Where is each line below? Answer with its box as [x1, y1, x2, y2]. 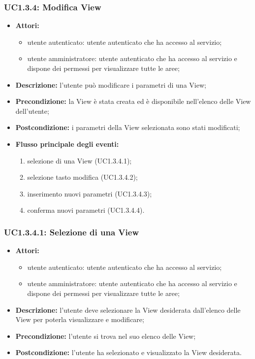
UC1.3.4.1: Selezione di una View [4, 226, 139, 238]
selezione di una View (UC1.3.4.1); [27, 155, 132, 165]
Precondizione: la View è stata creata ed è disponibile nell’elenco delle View [15, 96, 251, 106]
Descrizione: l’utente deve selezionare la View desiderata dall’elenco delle [15, 304, 241, 315]
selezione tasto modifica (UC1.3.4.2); [27, 172, 138, 182]
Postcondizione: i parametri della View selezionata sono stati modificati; [15, 122, 240, 132]
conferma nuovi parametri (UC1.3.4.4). [27, 205, 145, 215]
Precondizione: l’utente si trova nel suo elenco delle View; [15, 330, 196, 341]
